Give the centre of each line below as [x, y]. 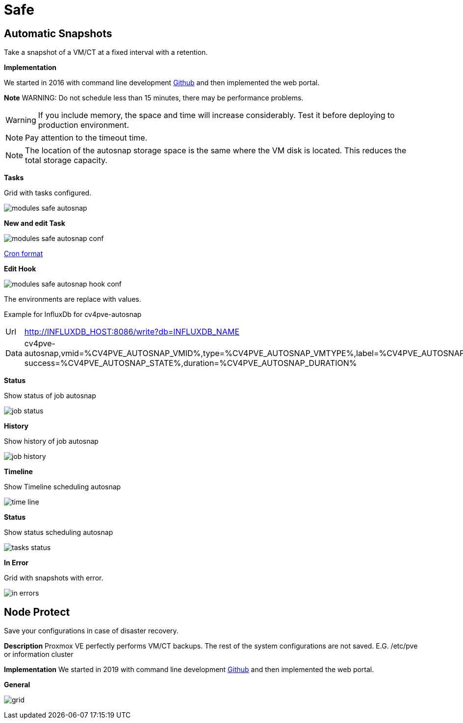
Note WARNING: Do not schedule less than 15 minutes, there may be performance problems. [154, 98]
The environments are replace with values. [73, 299]
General [17, 685]
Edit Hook [20, 269]
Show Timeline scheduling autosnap [63, 487]
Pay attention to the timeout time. [86, 138]
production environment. [83, 125]
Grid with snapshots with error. [54, 578]
